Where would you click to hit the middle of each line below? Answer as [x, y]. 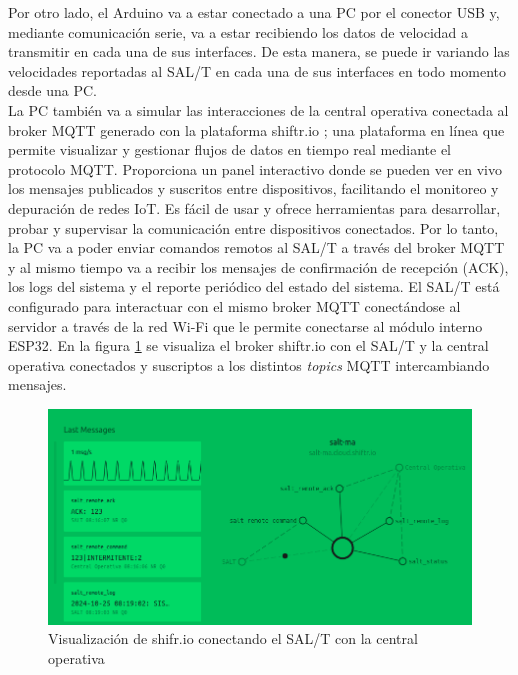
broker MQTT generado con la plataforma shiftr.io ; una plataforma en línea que [256, 129]
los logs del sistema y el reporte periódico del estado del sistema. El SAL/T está [254, 286]
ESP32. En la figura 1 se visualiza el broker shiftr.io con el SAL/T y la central [248, 345]
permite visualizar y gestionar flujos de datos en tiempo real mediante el [230, 149]
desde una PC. [52, 90]
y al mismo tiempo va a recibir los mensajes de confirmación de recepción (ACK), [258, 266]
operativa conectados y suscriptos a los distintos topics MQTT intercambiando [249, 364]
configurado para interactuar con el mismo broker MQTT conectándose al [234, 305]
